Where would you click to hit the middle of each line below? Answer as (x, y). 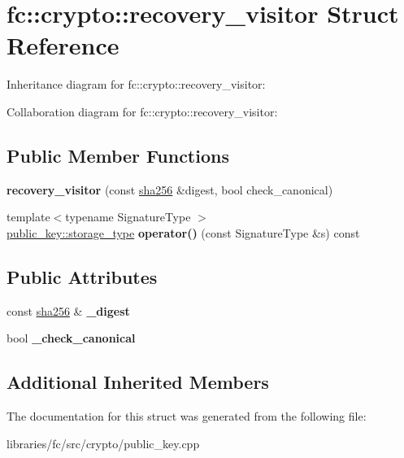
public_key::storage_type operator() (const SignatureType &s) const (183, 232)
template (28, 217)
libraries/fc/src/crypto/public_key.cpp (103, 443)
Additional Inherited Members (138, 382)
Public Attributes (82, 276)
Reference (63, 45)
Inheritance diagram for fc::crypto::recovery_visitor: (136, 84)
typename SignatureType (128, 217)
